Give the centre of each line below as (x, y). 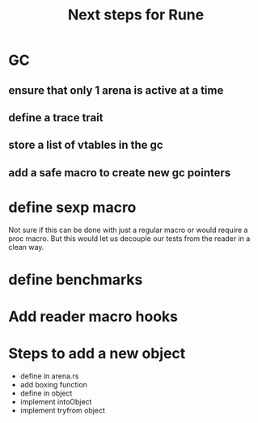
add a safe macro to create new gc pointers (120, 173)
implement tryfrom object (62, 410)
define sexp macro (72, 207)
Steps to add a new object (97, 354)
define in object (46, 393)
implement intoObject (56, 402)
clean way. (26, 247)
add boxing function (53, 385)
